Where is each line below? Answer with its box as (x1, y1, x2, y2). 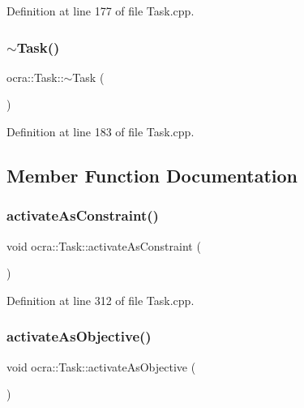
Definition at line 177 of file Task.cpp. (6, 2, 195, 19)
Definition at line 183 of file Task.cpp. (6, 123, 195, 140)
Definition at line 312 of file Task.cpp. (6, 291, 195, 308)
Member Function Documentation (6, 162, 298, 187)
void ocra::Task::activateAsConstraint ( (6, 237, 201, 254)
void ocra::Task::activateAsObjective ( (6, 358, 196, 375)
